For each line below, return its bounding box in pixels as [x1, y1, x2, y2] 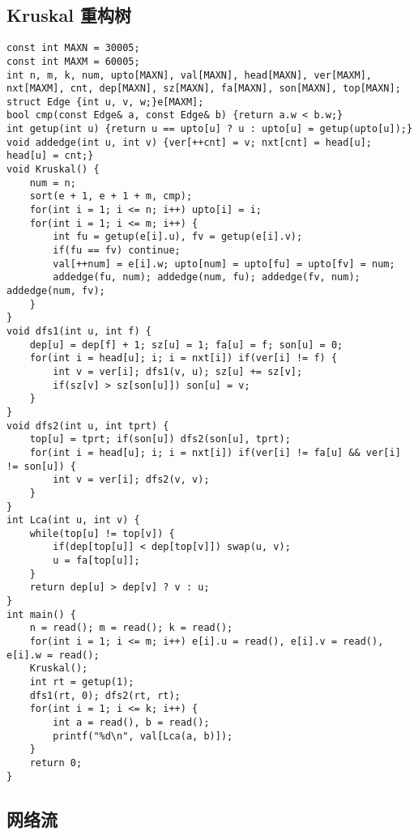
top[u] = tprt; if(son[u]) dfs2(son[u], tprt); [29, 433, 291, 445]
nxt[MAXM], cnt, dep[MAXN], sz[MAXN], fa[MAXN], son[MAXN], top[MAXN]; [6, 83, 401, 95]
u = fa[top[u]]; [53, 555, 140, 567]
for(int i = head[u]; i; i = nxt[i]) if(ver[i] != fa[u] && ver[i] [29, 446, 401, 458]
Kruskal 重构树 [6, 2, 132, 28]
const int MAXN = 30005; [6, 42, 140, 54]
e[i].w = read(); [6, 649, 100, 661]
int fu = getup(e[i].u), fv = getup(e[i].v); [53, 231, 303, 243]
